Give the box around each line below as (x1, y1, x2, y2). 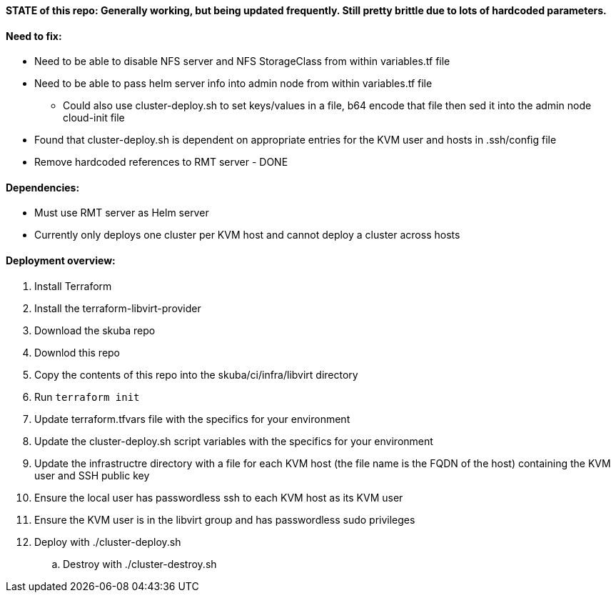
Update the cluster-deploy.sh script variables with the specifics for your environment (34, 434, 433, 447)
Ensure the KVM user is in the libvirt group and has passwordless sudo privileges (34, 513, 415, 526)
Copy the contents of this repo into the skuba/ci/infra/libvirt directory (34, 368, 358, 381)
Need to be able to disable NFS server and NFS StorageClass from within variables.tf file (34, 55, 450, 68)
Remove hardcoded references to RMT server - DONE (34, 156, 288, 169)
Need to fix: (6, 29, 62, 42)
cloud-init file (63, 111, 125, 124)
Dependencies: (6, 181, 80, 194)
